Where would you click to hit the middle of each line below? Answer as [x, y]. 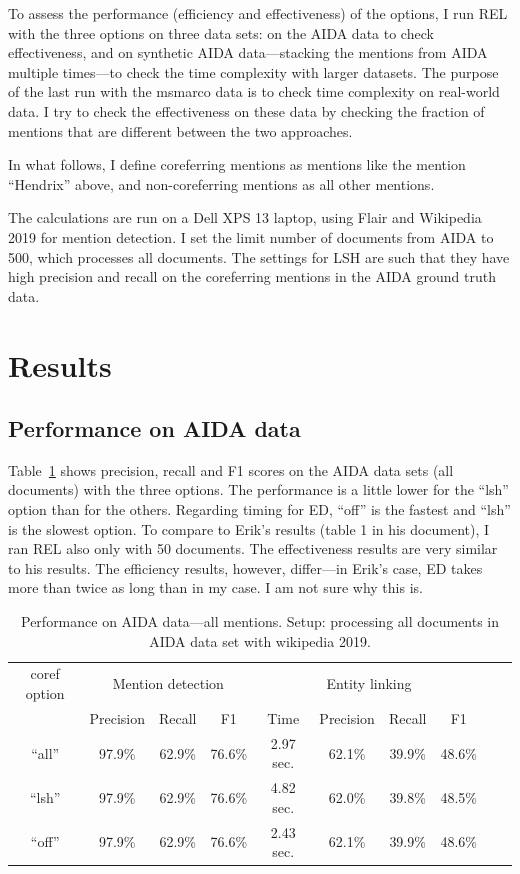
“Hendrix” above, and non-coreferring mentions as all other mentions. [221, 183]
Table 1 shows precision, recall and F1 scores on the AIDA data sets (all [231, 469]
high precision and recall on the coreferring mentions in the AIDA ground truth [252, 276]
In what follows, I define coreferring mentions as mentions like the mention [237, 164]
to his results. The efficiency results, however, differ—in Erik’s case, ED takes [245, 567]
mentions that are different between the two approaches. [180, 130]
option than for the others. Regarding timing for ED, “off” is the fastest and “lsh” [259, 509]
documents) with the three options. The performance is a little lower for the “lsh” [258, 489]
